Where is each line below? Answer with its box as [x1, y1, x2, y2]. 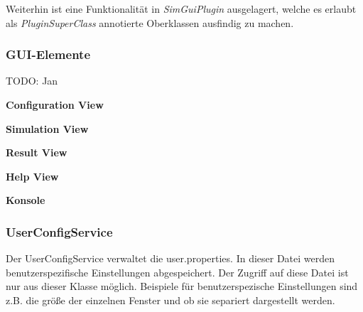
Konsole [6, 193, 45, 208]
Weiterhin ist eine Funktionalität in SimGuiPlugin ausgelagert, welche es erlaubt [6, 1, 357, 16]
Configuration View [6, 97, 104, 112]
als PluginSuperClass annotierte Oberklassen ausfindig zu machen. [6, 15, 294, 30]
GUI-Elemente [6, 45, 91, 63]
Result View [6, 145, 67, 160]
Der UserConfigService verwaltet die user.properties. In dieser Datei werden [6, 251, 335, 266]
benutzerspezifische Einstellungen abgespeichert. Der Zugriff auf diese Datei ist [6, 264, 349, 279]
